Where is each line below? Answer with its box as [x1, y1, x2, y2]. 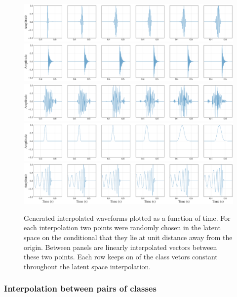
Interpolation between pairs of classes [4, 282, 157, 295]
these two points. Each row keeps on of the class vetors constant [24, 251, 218, 262]
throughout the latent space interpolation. [24, 261, 151, 271]
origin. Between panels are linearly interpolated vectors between [24, 242, 217, 252]
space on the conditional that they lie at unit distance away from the [24, 232, 233, 243]
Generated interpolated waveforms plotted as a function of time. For [24, 212, 231, 223]
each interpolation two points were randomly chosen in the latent [24, 222, 221, 233]
